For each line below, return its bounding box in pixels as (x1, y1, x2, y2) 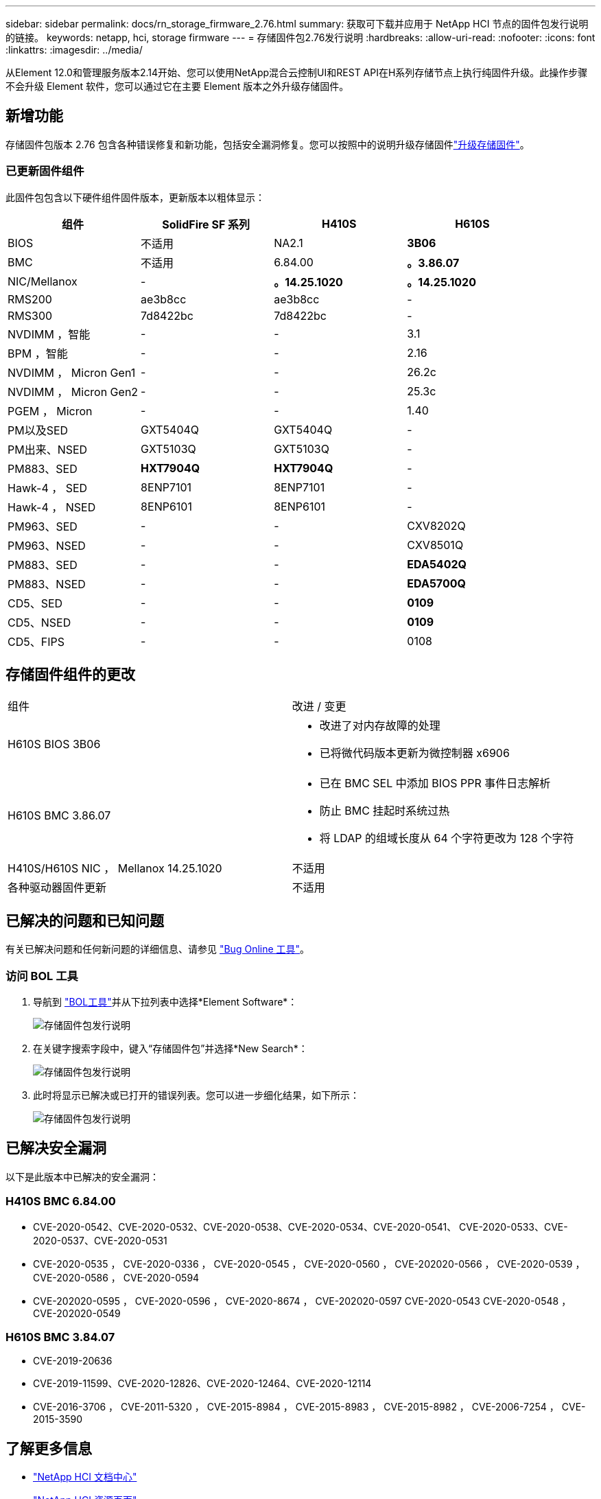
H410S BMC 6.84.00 (5, 1194, 116, 1209)
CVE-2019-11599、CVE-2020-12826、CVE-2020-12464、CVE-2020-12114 (33, 1378, 372, 1390)
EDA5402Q (407, 557, 467, 571)
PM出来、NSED (8, 442, 88, 456)
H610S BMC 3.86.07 (8, 809, 111, 823)
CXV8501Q (407, 537, 464, 552)
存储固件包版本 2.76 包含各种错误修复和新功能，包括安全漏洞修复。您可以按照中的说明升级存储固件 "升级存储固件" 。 (5, 138, 530, 150)
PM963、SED (8, 519, 78, 533)
